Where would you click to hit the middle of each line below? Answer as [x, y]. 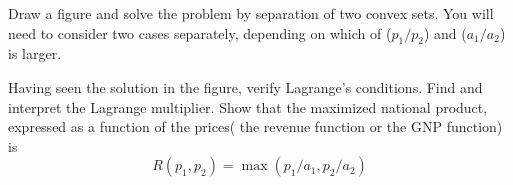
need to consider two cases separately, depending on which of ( [200, 32]
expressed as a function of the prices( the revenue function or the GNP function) [255, 126]
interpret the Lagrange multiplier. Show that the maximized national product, [248, 106]
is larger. [35, 53]
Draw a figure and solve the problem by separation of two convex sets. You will [251, 13]
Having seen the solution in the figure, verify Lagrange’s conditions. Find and [245, 86]
